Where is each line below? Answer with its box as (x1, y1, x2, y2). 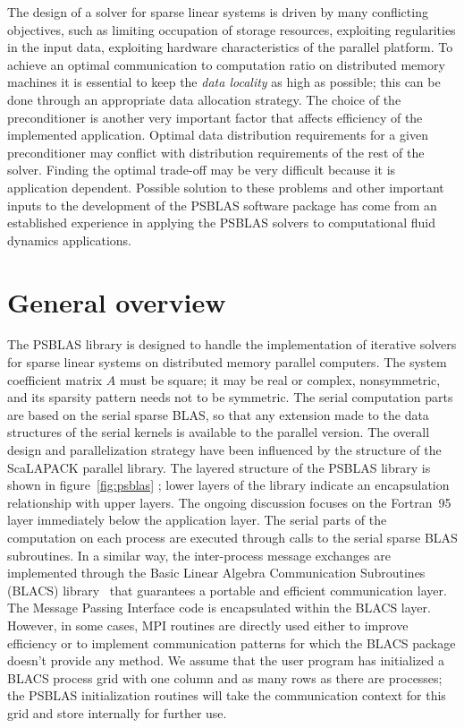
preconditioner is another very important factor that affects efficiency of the (7, 107, 423, 126)
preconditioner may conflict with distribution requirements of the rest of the (7, 142, 425, 161)
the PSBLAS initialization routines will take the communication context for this (7, 686, 446, 705)
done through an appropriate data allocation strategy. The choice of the (7, 90, 401, 108)
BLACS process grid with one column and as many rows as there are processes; (7, 668, 443, 687)
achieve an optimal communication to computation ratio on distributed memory (7, 55, 445, 73)
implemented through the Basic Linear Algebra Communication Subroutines (7, 563, 426, 582)
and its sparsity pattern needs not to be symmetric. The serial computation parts (7, 388, 453, 407)
